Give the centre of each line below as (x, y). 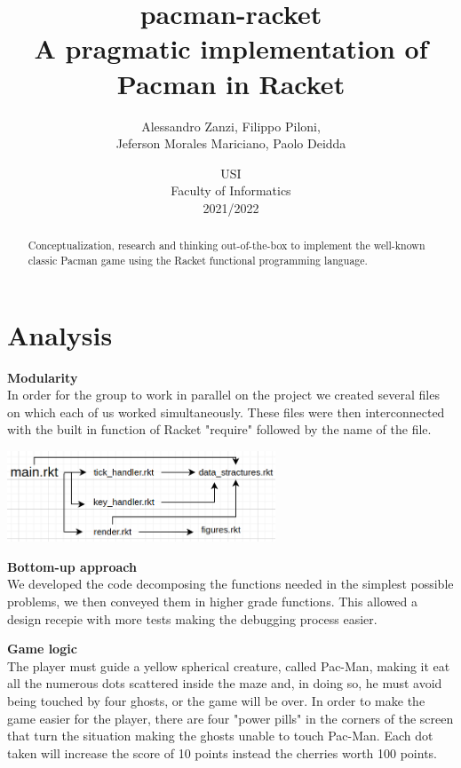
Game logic (42, 649)
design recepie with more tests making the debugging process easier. (192, 618)
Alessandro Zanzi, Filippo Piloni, (231, 126)
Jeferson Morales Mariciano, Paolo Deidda (231, 143)
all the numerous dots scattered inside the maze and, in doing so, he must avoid (225, 683)
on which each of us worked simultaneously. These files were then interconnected (226, 412)
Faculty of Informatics (231, 190)
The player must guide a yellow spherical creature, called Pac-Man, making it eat (229, 665)
